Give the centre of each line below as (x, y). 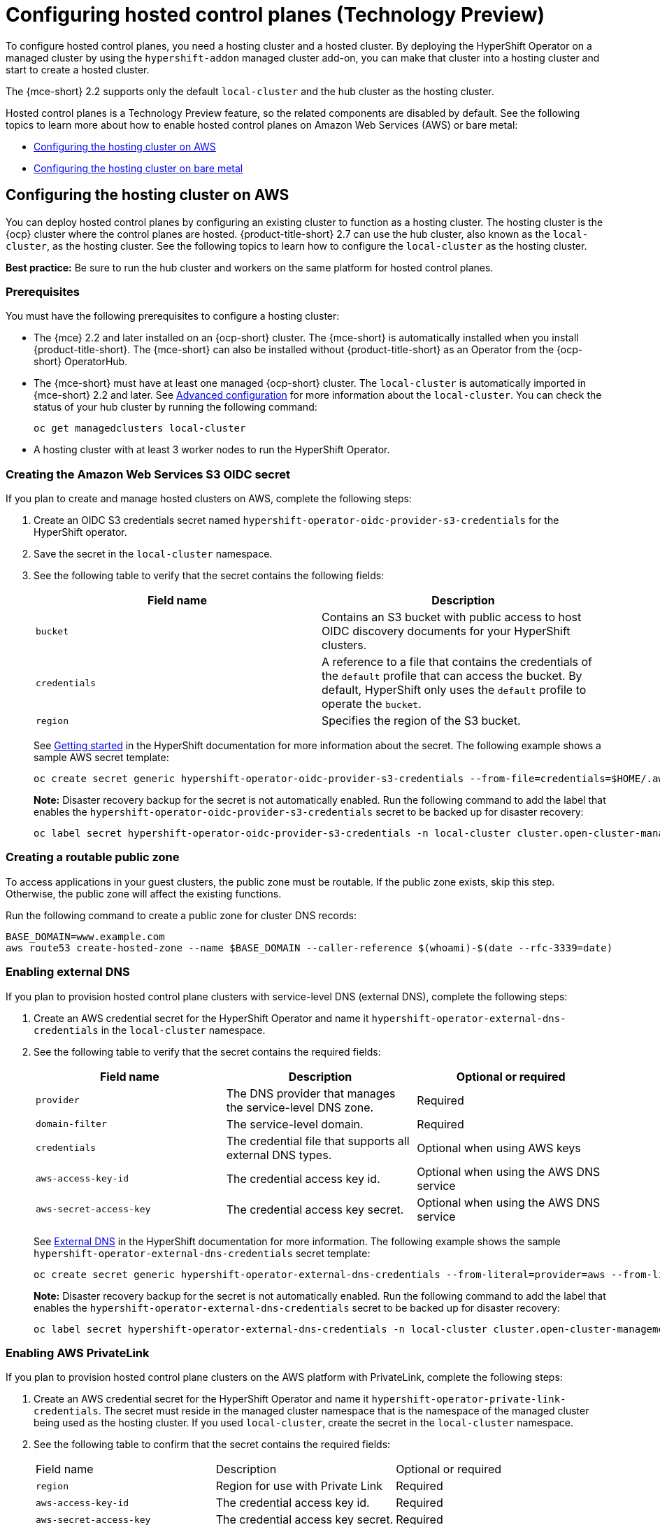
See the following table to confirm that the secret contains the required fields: (212, 1445)
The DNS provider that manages (311, 1093)
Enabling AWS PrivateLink (78, 1353)
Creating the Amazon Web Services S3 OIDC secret (148, 474)
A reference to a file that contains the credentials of (457, 662)
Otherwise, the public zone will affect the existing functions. (144, 893)
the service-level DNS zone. (300, 1107)
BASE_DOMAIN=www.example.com (85, 936)
